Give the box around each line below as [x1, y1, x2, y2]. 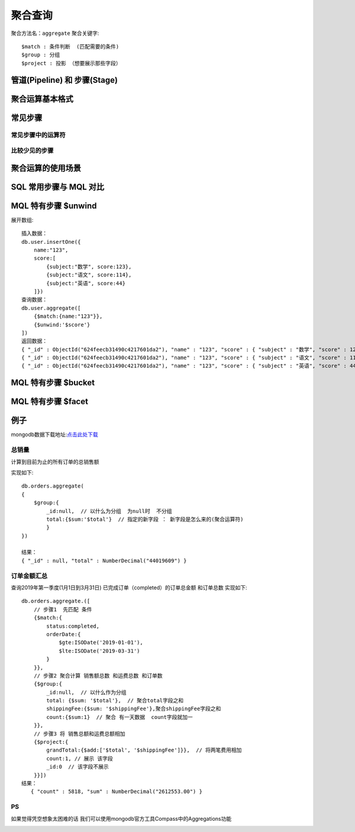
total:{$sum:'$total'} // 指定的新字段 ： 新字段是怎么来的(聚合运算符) [46, 515, 244, 523]
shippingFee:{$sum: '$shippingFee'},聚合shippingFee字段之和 [46, 705, 221, 712]
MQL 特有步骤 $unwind [11, 201, 97, 211]
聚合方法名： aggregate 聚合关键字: [11, 30, 99, 37]
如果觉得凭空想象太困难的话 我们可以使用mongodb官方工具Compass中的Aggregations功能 [11, 815, 232, 822]
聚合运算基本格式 [11, 93, 73, 104]
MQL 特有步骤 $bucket [11, 378, 95, 388]
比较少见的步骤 [11, 147, 54, 155]
